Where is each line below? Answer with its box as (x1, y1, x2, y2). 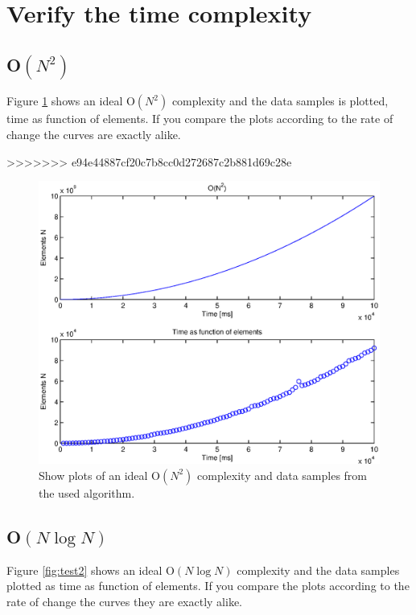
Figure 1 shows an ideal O (6, 92, 135, 109)
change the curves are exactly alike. (6, 126, 181, 143)
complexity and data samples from (197, 466, 368, 483)
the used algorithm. (39, 484, 135, 501)
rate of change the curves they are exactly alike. (6, 592, 242, 609)
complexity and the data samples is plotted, (171, 92, 389, 109)
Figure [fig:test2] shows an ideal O (6, 561, 175, 578)
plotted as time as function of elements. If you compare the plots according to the (6, 577, 410, 594)
